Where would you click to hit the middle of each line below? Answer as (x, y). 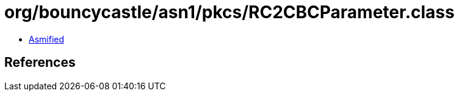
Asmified (47, 39)
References (40, 63)
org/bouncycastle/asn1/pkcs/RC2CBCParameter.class (229, 12)
